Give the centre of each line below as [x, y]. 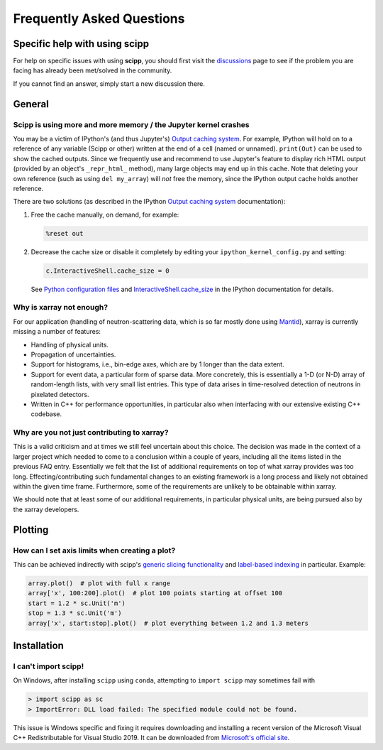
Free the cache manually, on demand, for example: [105, 214]
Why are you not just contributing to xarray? [91, 433]
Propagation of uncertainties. [73, 354]
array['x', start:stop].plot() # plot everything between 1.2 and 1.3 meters [168, 623]
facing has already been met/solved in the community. [93, 70]
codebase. [46, 414]
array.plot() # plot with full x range [99, 583]
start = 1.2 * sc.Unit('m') [77, 603]
